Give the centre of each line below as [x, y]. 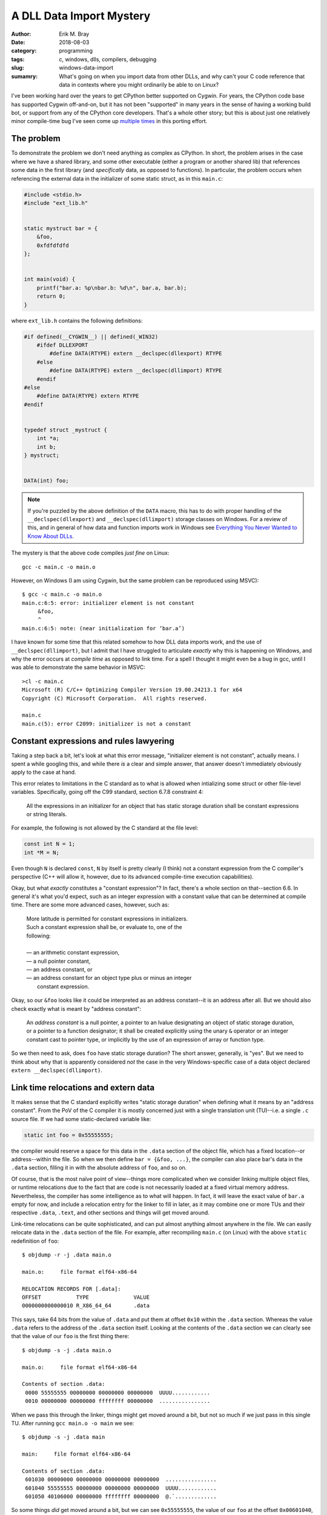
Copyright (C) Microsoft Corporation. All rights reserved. [114, 698]
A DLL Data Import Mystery [81, 16]
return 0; [51, 296]
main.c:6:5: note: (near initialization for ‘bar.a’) [103, 628]
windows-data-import [86, 68]
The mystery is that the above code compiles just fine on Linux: [90, 553]
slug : [18, 68]
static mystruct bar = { [61, 228]
